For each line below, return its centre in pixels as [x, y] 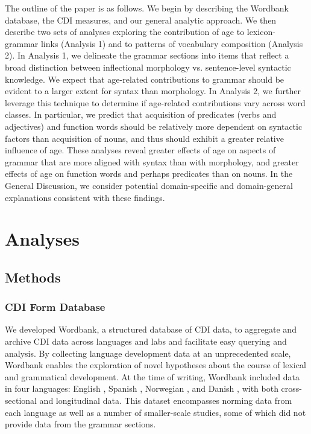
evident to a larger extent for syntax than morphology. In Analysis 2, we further [153, 91]
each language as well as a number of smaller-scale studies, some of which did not [155, 412]
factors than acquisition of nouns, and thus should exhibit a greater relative [144, 138]
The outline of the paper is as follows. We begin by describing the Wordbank [147, 8]
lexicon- [261, 32]
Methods [33, 277]
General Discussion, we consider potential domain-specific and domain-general [149, 185]
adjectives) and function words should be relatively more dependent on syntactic [154, 126]
